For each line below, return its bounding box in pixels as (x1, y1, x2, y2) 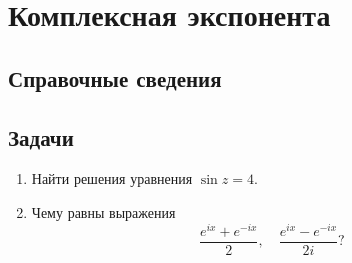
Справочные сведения (8, 62, 222, 93)
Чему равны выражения (31, 201, 176, 222)
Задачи (8, 121, 74, 152)
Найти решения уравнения (31, 168, 193, 189)
